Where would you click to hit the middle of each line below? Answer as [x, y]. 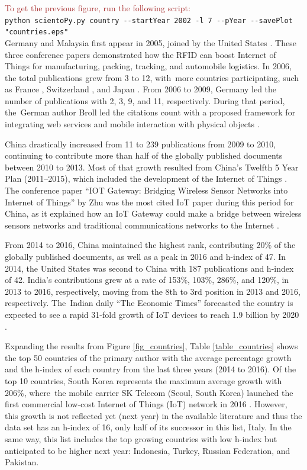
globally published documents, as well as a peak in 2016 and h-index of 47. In [146, 256]
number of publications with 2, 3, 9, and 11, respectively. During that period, [145, 100]
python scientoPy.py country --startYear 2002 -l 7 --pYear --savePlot [149, 20]
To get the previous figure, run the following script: [98, 8]
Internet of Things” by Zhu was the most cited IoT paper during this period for [149, 202]
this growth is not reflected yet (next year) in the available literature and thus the [153, 415]
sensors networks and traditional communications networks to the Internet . [142, 225]
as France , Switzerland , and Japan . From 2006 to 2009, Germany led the [141, 89]
